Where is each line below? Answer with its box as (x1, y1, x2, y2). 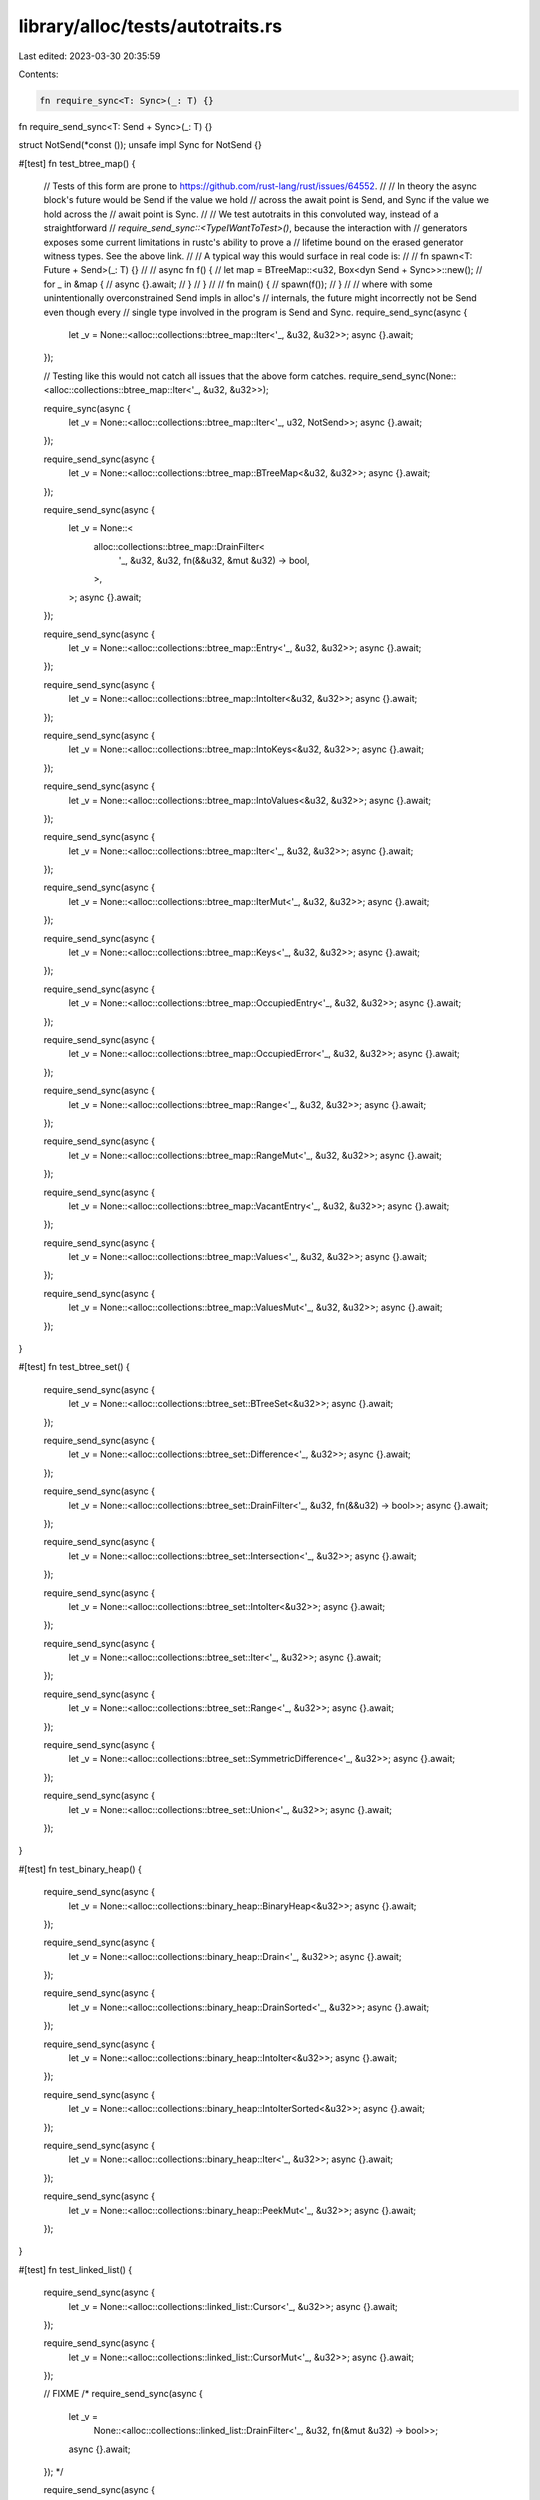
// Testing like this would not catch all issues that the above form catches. (43, 370, 347, 382)
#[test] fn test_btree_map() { (18, 157, 136, 169)
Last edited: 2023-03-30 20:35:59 (18, 50, 161, 62)
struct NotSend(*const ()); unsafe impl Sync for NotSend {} (18, 139, 262, 151)
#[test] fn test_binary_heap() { (18, 1863, 142, 1875)
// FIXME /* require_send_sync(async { (43, 2388, 204, 2400)
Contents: (18, 68, 59, 80)
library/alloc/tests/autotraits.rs (18, 15, 283, 37)
